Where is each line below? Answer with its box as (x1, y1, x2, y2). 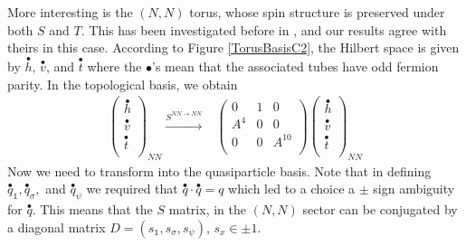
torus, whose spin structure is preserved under (189, 3, 445, 21)
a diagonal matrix (7, 217, 106, 236)
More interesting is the (7, 3, 133, 21)
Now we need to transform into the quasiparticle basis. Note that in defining (7, 161, 432, 180)
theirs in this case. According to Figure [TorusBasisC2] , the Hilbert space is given (7, 38, 460, 57)
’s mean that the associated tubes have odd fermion (152, 57, 439, 75)
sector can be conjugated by (302, 200, 458, 219)
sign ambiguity (373, 179, 455, 198)
